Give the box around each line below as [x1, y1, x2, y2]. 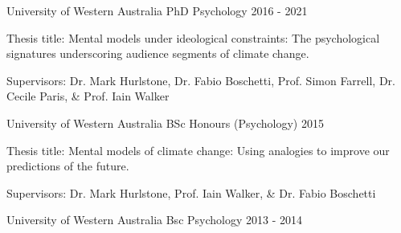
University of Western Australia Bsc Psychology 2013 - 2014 [6, 211, 303, 228]
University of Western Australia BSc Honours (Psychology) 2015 [6, 114, 324, 131]
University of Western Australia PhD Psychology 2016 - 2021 [6, 2, 308, 18]
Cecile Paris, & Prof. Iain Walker [6, 88, 170, 104]
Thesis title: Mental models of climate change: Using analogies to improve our [6, 141, 390, 158]
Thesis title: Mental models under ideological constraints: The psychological [6, 29, 380, 46]
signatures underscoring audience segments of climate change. [6, 45, 309, 62]
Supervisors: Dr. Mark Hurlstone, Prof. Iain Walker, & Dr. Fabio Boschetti [6, 184, 376, 201]
